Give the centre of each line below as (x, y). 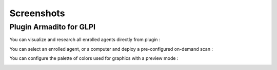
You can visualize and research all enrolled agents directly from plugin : (85, 40)
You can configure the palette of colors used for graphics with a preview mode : (94, 58)
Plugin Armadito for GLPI (53, 27)
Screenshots (37, 13)
